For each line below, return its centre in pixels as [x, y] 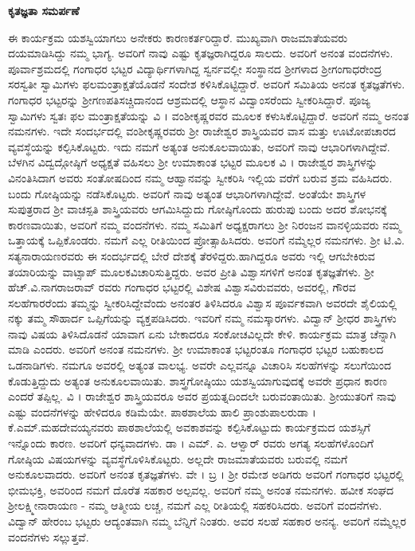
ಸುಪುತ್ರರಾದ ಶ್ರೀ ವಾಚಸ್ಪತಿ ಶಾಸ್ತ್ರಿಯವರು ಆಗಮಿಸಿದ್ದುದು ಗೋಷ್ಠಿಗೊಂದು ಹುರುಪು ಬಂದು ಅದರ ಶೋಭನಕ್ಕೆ [198, 209]
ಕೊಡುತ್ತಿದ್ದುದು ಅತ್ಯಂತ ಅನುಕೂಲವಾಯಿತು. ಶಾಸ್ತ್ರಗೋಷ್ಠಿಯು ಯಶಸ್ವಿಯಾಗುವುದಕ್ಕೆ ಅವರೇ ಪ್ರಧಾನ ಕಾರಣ [198, 380]
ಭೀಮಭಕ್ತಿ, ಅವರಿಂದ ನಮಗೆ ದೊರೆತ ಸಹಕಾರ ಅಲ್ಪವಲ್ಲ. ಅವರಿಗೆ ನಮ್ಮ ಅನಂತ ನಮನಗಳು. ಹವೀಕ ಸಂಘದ [201, 489]
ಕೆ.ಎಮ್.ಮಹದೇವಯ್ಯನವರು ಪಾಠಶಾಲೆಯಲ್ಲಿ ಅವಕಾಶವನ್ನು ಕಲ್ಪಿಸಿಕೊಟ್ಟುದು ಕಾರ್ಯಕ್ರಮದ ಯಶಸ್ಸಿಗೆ [189, 427]
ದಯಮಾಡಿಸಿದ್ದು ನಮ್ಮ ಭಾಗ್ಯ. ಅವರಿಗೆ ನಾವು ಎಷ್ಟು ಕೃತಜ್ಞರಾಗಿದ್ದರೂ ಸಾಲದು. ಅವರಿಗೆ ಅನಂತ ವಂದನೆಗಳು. [201, 53]
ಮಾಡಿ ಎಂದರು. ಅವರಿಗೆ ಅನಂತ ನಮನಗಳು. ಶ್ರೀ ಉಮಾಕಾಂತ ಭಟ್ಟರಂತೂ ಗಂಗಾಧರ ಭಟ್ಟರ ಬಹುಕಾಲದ [196, 349]
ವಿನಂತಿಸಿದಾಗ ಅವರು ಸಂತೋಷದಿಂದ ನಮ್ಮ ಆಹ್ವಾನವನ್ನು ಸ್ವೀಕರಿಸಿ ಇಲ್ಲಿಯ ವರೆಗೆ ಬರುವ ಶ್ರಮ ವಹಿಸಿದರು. [200, 177]
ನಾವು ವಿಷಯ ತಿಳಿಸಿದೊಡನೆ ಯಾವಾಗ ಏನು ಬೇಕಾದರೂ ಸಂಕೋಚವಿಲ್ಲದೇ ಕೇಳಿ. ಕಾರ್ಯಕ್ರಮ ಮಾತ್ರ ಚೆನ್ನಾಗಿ [202, 333]
